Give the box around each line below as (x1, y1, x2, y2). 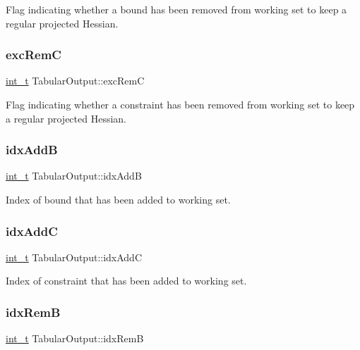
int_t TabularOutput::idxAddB (6, 168, 142, 183)
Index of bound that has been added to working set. (6, 192, 231, 206)
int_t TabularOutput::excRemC (6, 73, 145, 88)
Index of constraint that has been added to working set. (6, 273, 247, 288)
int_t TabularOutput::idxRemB (6, 331, 144, 346)
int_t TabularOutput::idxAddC (6, 249, 143, 264)
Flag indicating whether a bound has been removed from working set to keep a (6, 2, 347, 16)
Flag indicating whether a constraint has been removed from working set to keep (6, 97, 355, 111)
